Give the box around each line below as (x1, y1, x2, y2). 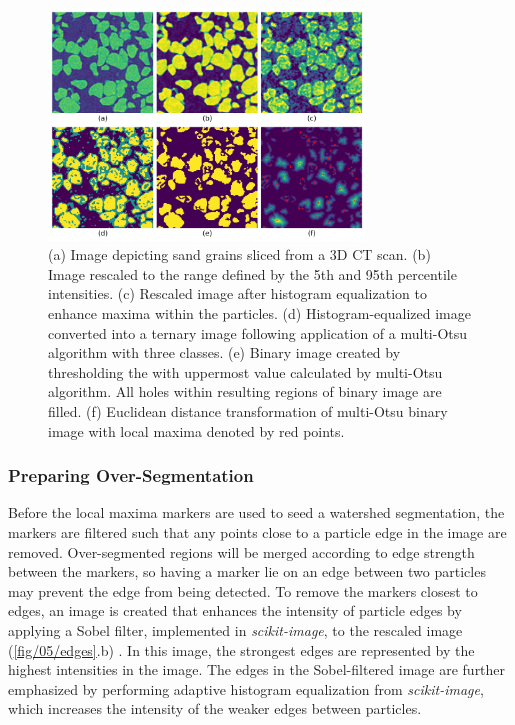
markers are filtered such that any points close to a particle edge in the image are (8, 521, 507, 542)
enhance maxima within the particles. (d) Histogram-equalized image (48, 302, 471, 323)
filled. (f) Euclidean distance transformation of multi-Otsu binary (48, 400, 448, 421)
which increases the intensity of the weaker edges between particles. (8, 698, 422, 719)
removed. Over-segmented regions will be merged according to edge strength (8, 541, 475, 562)
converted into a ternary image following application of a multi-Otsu (48, 322, 468, 343)
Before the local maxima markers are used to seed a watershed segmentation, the (8, 502, 505, 523)
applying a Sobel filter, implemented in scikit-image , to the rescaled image (8, 619, 463, 640)
